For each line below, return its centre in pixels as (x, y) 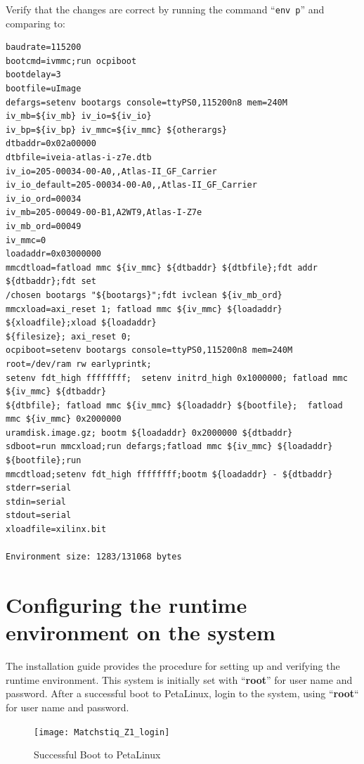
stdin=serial (36, 501)
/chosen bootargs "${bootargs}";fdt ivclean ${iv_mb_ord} (144, 295)
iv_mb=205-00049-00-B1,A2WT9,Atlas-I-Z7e (104, 213)
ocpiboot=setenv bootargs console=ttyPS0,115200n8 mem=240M (149, 350)
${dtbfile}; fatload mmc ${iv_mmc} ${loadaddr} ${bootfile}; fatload (174, 405)
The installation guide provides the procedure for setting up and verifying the (173, 666)
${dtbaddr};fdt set (51, 281)
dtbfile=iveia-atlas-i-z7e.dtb (79, 157)
